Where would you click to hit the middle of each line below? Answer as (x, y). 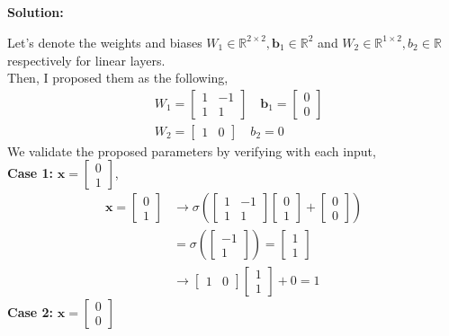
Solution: (36, 12)
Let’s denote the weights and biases (105, 42)
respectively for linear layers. (86, 60)
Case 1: (31, 173)
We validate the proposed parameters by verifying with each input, (192, 150)
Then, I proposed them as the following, (118, 78)
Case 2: (31, 311)
